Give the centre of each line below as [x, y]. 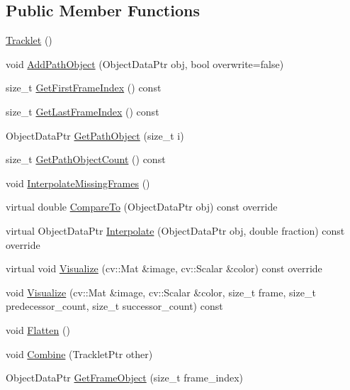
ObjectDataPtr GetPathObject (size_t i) [95, 135]
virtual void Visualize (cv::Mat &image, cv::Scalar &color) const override [164, 268]
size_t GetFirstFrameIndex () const [84, 88]
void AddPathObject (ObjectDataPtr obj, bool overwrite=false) [145, 63]
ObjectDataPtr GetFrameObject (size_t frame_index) [124, 378]
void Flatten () [38, 329]
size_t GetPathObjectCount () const [86, 159]
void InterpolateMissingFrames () [78, 183]
